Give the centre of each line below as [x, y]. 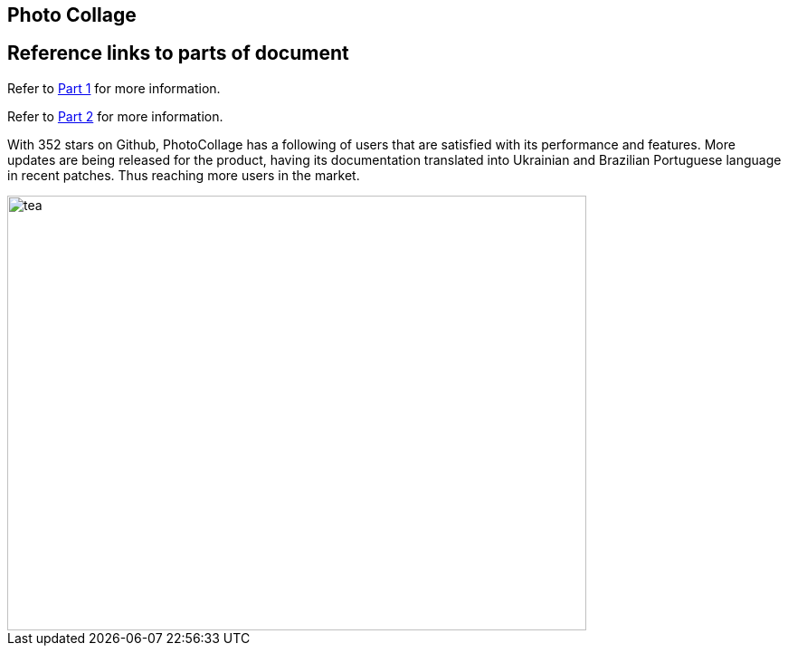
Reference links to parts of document [178, 53]
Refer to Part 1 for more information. [114, 88]
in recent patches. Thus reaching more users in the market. [184, 175]
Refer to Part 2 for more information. [115, 116]
